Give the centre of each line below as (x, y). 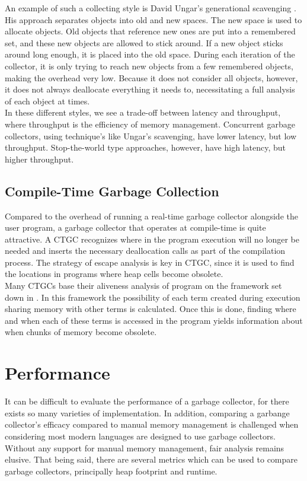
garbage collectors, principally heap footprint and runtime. (111, 471)
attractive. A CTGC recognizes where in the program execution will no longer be (152, 239)
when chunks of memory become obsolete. (81, 332)
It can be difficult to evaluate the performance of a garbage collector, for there (147, 401)
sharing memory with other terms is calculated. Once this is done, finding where (151, 309)
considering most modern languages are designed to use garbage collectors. (140, 436)
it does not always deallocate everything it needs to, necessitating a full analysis (150, 89)
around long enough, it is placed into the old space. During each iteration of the (150, 54)
